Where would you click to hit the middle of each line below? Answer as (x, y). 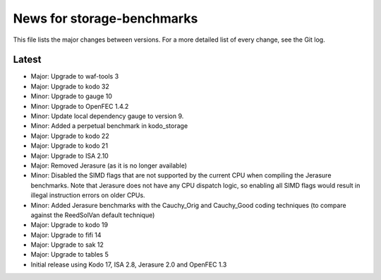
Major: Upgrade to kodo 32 (70, 86)
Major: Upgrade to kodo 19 (69, 225)
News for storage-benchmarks (105, 18)
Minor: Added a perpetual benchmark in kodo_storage (109, 126)
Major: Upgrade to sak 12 (67, 245)
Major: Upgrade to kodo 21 (69, 146)
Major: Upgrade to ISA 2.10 (69, 156)
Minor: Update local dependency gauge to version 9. (107, 116)
